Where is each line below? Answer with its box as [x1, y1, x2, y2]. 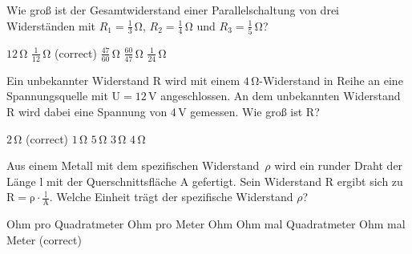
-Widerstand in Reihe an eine [259, 71, 403, 88]
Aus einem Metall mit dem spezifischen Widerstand [6, 157, 260, 174]
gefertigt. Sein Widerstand [192, 172, 322, 189]
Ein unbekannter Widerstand [6, 71, 150, 88]
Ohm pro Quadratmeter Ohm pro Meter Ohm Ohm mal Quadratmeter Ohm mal [6, 216, 406, 232]
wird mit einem [164, 71, 240, 88]
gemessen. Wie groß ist [190, 103, 303, 119]
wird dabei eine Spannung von [18, 103, 168, 119]
